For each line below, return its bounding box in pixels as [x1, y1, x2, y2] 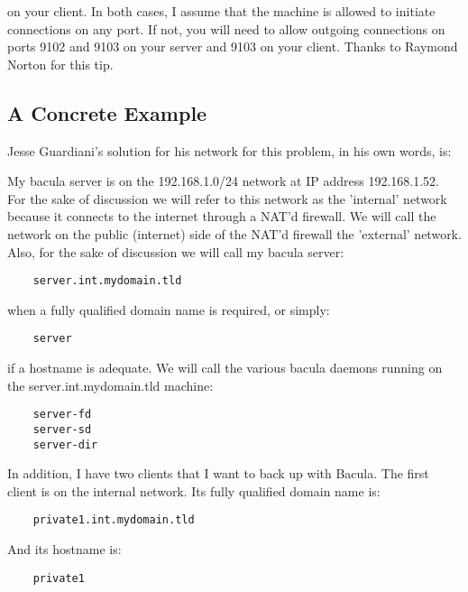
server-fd [32, 408, 92, 421]
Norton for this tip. [7, 54, 114, 73]
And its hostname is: [7, 540, 122, 559]
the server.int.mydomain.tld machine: [7, 375, 214, 394]
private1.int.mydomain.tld [32, 513, 195, 527]
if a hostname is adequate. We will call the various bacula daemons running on [7, 358, 443, 377]
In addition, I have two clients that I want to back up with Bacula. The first [7, 464, 429, 483]
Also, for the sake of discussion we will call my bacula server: [7, 242, 344, 261]
